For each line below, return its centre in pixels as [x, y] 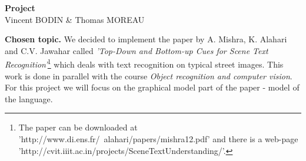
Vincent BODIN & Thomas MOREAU [75, 19]
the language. [29, 98]
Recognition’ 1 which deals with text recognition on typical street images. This [144, 63]
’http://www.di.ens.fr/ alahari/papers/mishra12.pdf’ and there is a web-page [158, 139]
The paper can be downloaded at [78, 127]
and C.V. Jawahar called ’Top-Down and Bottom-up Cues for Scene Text [137, 50]
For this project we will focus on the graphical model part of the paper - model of [152, 87]
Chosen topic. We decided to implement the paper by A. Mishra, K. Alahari [146, 39]
